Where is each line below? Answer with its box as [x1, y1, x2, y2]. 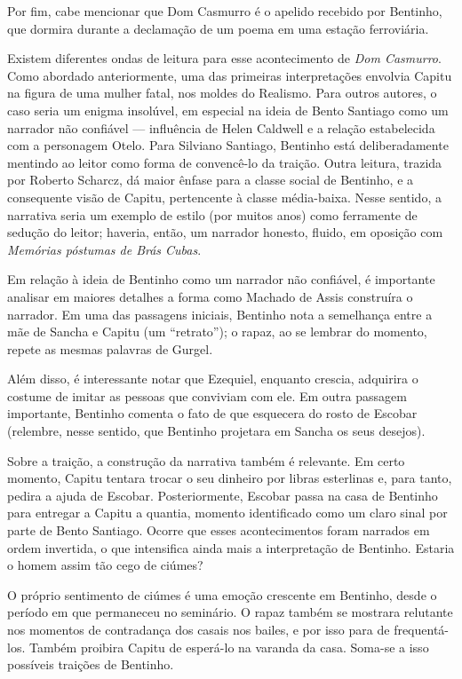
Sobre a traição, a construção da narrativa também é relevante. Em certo [7, 451, 405, 470]
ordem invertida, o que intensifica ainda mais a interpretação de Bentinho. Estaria [7, 538, 455, 557]
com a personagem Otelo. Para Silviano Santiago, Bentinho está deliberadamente [7, 136, 449, 154]
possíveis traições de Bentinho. [7, 655, 174, 674]
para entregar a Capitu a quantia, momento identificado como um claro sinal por [7, 503, 448, 522]
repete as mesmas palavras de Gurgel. [7, 339, 213, 358]
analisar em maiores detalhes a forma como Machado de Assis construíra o [7, 287, 413, 305]
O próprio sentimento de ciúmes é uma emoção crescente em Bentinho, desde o [7, 585, 437, 604]
